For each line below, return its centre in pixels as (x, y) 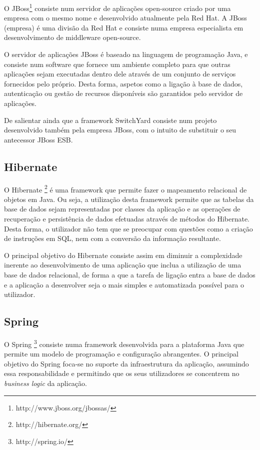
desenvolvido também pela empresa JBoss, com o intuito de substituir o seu (120, 130)
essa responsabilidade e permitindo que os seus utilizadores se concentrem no (122, 373)
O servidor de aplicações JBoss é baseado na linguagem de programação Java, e (126, 54)
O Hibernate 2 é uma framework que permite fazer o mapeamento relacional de (125, 188)
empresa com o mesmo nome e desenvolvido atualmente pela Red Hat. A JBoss (125, 18)
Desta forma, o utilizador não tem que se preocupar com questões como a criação (128, 228)
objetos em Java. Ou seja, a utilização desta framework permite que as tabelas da (129, 199)
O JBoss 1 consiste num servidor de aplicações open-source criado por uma (117, 7)
